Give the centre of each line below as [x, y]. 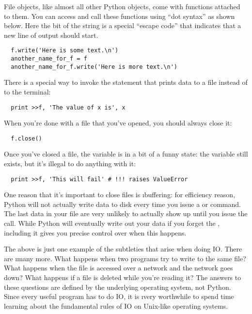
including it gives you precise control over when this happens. [95, 232]
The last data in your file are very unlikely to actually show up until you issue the [126, 213]
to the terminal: [27, 91]
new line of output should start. [51, 35]
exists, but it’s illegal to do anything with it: [70, 164]
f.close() [26, 138]
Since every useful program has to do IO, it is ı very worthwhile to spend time [119, 296]
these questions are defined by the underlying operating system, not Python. [118, 287]
